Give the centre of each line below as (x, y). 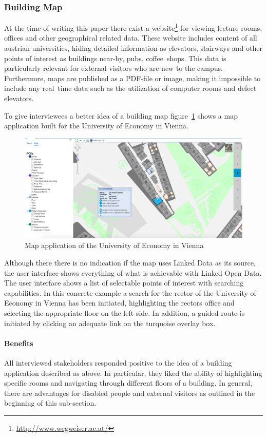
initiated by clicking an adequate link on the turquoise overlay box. (110, 323)
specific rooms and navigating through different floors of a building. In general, (128, 383)
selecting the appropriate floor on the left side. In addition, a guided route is (125, 312)
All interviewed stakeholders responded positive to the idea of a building (118, 362)
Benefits (19, 343)
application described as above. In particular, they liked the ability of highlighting (133, 373)
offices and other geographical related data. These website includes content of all (131, 38)
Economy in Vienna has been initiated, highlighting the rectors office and (119, 303)
